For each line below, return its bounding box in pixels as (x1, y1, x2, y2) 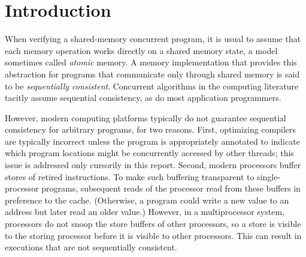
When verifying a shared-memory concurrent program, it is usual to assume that (5, 32, 301, 45)
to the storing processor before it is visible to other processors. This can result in (5, 229, 302, 241)
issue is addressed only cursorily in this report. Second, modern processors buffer (5, 159, 301, 171)
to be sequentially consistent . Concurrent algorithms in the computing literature (5, 79, 299, 92)
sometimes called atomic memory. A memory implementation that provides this (5, 56, 297, 68)
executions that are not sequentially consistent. (5, 241, 177, 253)
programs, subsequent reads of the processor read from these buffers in (41, 182, 301, 195)
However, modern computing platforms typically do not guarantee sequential (5, 111, 286, 124)
